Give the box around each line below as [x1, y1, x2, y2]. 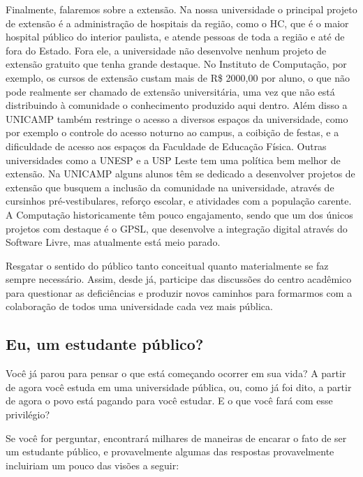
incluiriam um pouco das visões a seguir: [6, 457, 179, 472]
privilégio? [6, 407, 50, 422]
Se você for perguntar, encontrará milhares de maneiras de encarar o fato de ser [6, 430, 347, 445]
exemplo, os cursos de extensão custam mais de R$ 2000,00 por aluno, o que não [6, 70, 350, 85]
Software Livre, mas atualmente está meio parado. [6, 235, 221, 249]
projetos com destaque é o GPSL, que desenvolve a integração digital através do [6, 221, 348, 235]
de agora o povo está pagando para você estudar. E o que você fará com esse [6, 393, 333, 408]
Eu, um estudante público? [6, 333, 204, 355]
